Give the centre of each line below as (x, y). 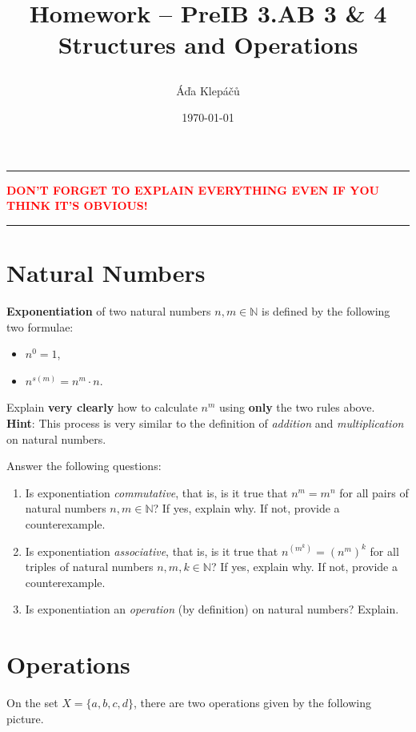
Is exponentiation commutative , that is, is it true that (156, 492)
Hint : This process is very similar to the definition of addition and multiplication (205, 423)
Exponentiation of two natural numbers (109, 311)
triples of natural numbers (89, 567)
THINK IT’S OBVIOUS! (77, 205)
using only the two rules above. (297, 407)
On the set (32, 703)
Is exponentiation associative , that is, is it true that (152, 551)
